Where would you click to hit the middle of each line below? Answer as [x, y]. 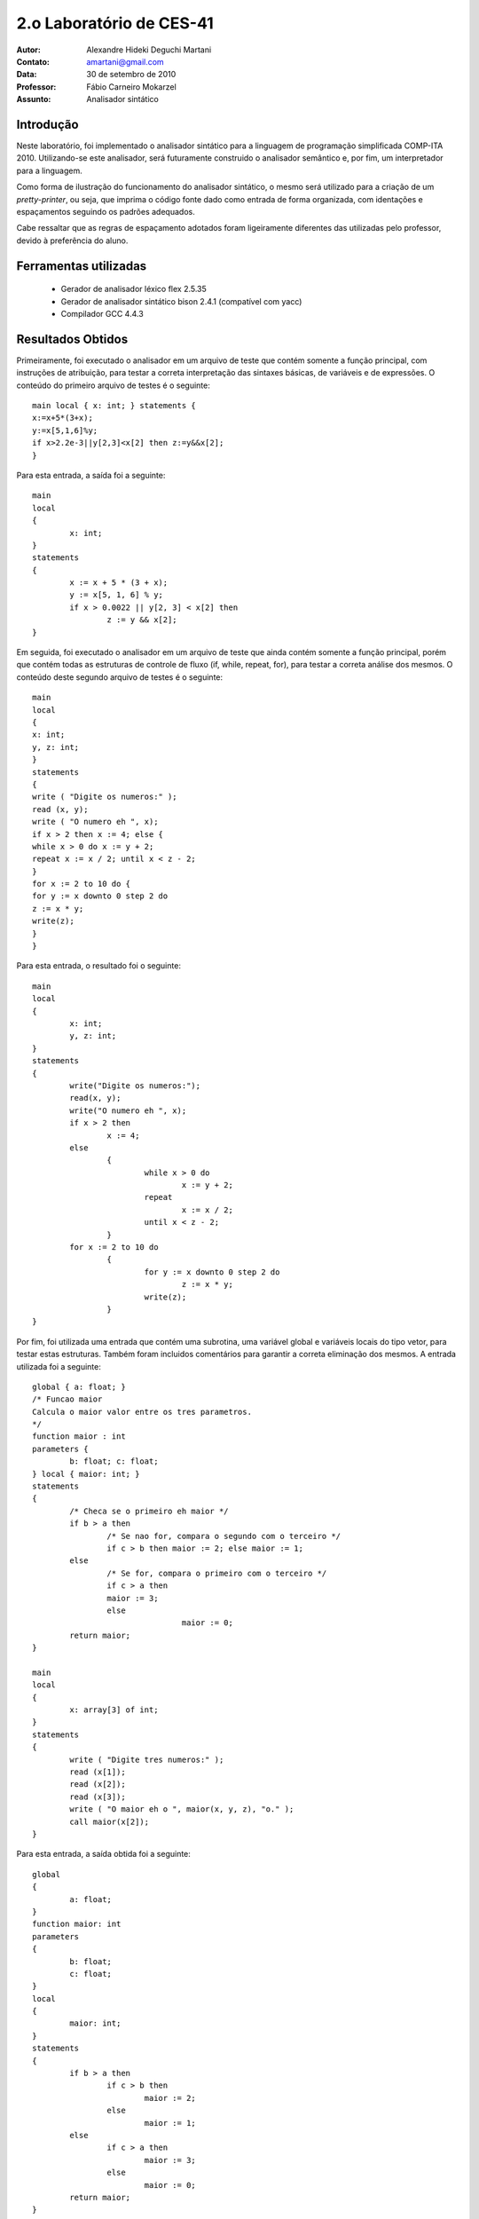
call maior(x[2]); [110, 1821]
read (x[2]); [98, 1785]
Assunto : [34, 99]
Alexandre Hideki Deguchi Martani [149, 50]
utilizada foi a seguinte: [59, 1366]
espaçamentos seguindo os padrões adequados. [106, 211]
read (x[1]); [98, 1772]
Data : [27, 75]
